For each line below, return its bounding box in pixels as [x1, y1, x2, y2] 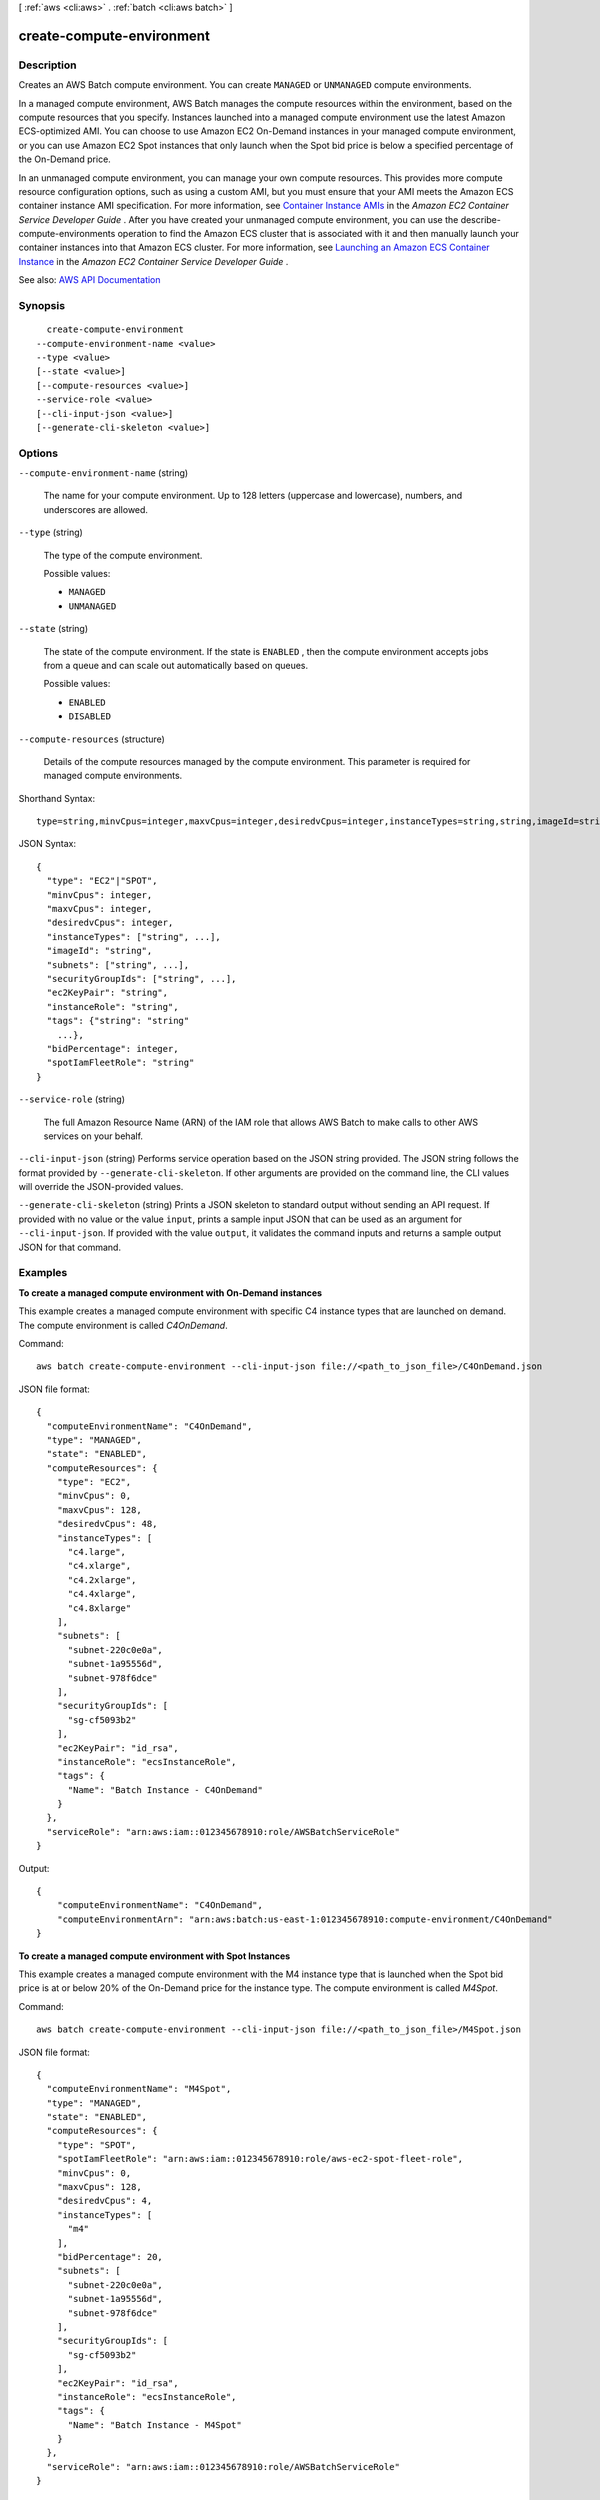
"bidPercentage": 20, [56, 2251, 164, 2262]
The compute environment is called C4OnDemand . [18, 1319, 229, 1331]
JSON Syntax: [18, 838, 77, 850]
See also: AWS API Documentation [18, 274, 161, 286]
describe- [460, 213, 502, 225]
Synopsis [18, 299, 65, 312]
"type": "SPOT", [56, 2139, 137, 2150]
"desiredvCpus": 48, [56, 1518, 158, 1530]
